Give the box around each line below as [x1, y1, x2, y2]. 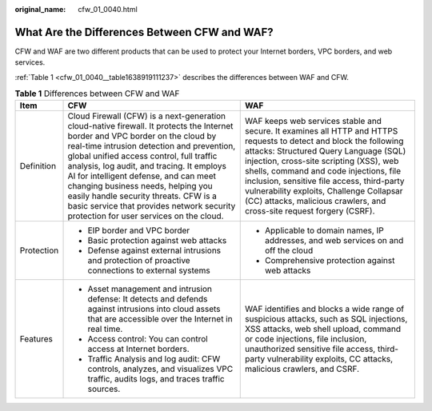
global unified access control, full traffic [67, 150, 218, 162]
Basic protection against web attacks [87, 235, 227, 246]
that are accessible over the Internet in [87, 313, 233, 325]
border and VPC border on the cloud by [67, 130, 217, 142]
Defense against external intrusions [87, 245, 222, 256]
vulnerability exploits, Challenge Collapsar [245, 186, 403, 197]
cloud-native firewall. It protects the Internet [67, 121, 234, 132]
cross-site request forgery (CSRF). [245, 205, 375, 217]
